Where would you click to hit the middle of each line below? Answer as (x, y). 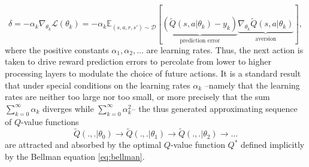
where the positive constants (57, 49)
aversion (266, 39)
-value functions (50, 121)
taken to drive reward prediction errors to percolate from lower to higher (138, 61)
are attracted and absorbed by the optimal (83, 145)
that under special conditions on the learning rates (98, 85)
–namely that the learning (252, 85)
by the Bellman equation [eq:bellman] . (75, 157)
